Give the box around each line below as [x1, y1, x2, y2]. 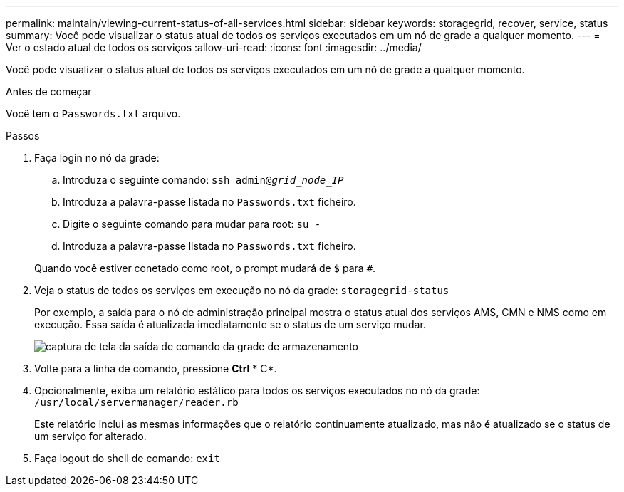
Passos [6, 130, 40, 142]
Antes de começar [6, 85, 92, 98]
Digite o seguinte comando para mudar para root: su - [63, 218, 321, 230]
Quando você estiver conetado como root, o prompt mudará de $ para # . [34, 262, 376, 274]
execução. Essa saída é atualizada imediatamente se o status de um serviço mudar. [34, 318, 426, 330]
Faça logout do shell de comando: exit [34, 452, 220, 464]
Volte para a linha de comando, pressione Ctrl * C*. [34, 362, 277, 375]
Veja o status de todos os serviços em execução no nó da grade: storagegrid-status [34, 284, 449, 296]
